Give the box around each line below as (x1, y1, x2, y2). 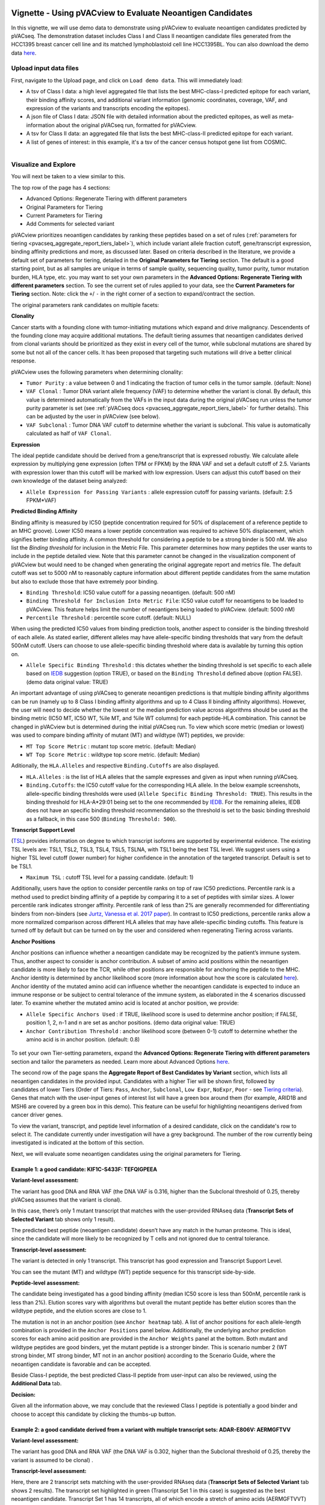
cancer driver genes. (11, 1111, 63, 1119)
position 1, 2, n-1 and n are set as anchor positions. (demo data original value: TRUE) (26, 1019, 235, 1026)
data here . (11, 49, 37, 57)
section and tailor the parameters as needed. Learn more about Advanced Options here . (11, 1058, 230, 1065)
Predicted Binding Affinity (11, 507, 78, 515)
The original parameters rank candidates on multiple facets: (11, 301, 159, 308)
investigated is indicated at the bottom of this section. (11, 1139, 144, 1146)
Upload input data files (11, 64, 79, 72)
